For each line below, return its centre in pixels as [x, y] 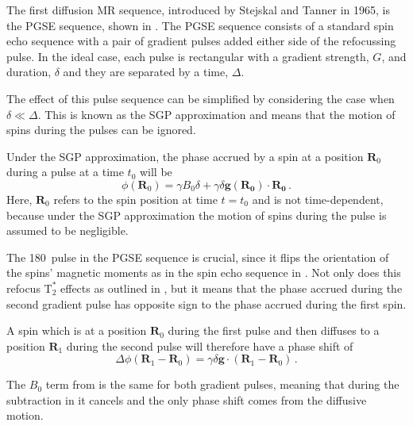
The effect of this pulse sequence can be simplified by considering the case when [201, 98]
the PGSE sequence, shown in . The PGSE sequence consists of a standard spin [200, 25]
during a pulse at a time [65, 172]
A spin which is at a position [77, 330]
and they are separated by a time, [146, 72]
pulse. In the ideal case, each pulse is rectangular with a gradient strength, [188, 56]
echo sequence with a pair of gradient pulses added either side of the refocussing [201, 41]
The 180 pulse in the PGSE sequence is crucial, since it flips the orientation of [198, 257]
